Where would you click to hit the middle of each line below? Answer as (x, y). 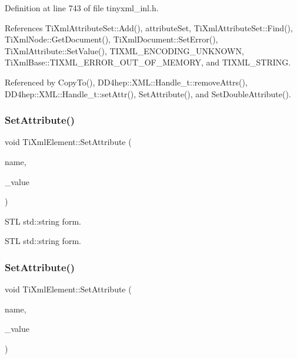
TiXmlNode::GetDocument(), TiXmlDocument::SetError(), (111, 39)
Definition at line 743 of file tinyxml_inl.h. (82, 8)
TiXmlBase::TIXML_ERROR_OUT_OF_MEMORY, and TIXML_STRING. (148, 62)
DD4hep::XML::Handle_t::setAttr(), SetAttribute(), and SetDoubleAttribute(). (148, 93)
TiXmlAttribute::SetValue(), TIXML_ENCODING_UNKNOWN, (124, 50)
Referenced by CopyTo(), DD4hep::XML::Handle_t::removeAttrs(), (126, 82)
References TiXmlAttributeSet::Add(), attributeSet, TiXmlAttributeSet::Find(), (149, 27)
